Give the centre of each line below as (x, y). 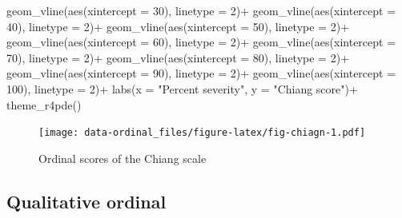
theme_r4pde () (44, 104)
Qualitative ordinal (86, 201)
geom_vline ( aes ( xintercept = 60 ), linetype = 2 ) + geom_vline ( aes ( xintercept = (201, 42)
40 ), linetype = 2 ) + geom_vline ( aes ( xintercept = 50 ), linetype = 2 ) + (178, 26)
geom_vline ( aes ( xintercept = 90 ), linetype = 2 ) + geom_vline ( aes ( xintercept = (201, 73)
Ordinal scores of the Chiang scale (123, 158)
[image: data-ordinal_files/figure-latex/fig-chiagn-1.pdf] (202, 133)
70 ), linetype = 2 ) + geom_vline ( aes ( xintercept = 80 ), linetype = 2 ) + (178, 57)
